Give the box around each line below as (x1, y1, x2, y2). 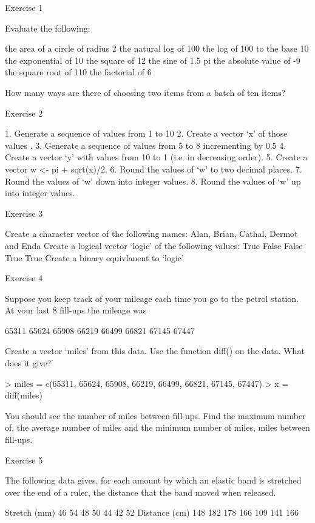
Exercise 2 (5, 106, 43, 119)
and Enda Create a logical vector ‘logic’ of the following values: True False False (5, 239, 303, 251)
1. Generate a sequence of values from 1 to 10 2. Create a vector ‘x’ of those (5, 127, 288, 140)
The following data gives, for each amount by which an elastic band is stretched (5, 474, 302, 487)
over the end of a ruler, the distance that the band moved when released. (5, 485, 276, 498)
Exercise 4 (5, 272, 43, 284)
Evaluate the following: (5, 21, 90, 34)
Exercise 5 (5, 453, 43, 466)
